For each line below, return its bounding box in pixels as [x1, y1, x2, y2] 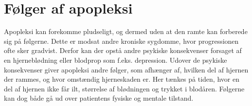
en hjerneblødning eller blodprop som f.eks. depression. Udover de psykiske [4, 54, 227, 65]
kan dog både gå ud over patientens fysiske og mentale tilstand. [4, 93, 194, 103]
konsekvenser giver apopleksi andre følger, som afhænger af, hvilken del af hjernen [4, 64, 249, 74]
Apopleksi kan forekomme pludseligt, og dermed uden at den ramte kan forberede [4, 26, 248, 36]
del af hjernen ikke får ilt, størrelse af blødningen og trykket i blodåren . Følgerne [4, 83, 245, 93]
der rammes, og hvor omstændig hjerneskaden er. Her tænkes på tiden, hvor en [4, 74, 239, 84]
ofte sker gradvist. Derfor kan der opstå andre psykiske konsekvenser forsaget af [4, 45, 242, 55]
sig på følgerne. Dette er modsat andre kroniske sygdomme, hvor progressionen [4, 35, 239, 46]
